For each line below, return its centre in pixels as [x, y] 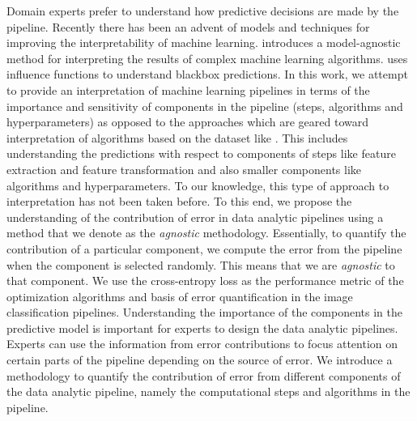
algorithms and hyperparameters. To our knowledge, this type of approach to [198, 185]
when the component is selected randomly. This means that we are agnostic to [201, 264]
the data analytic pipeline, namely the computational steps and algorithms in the [208, 391]
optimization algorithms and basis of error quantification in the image [180, 296]
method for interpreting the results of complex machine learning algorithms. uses [207, 58]
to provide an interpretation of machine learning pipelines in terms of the [188, 89]
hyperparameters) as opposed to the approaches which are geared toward [188, 122]
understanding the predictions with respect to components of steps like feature [201, 153]
